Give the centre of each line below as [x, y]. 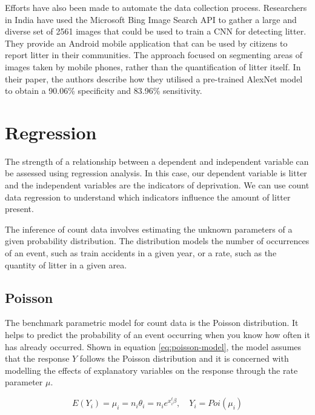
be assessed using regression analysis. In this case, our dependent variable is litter [156, 173]
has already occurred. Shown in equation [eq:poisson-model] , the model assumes [153, 346]
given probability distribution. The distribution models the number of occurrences [157, 241]
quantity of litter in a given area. [66, 264]
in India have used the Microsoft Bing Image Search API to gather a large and [151, 19]
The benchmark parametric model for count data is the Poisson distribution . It [152, 323]
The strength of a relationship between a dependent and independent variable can [157, 161]
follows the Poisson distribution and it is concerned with [184, 358]
